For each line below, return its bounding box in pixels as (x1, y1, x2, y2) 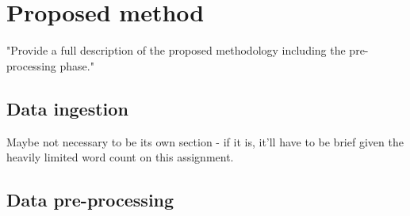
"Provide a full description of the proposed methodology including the (6, 42, 346, 59)
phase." (59, 57, 94, 74)
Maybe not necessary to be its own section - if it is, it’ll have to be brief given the (6, 133, 404, 150)
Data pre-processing (6, 188, 174, 212)
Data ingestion (6, 96, 128, 120)
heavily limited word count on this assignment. (6, 149, 234, 165)
